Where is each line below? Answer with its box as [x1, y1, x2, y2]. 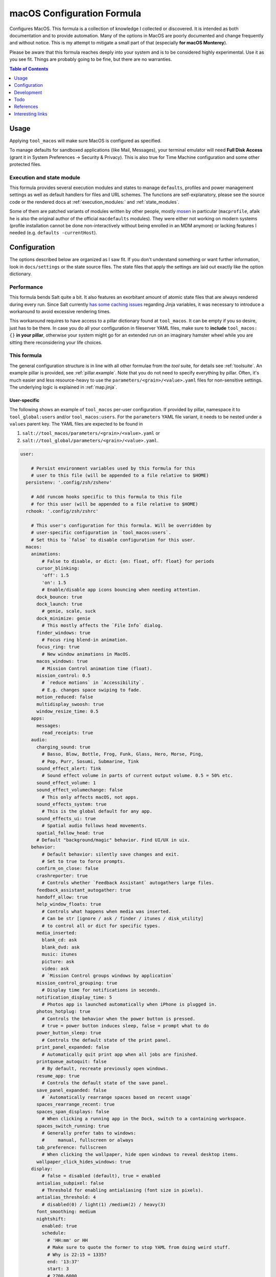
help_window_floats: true [36, 902, 102, 907]
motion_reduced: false [36, 694, 94, 700]
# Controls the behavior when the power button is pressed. [41, 1015, 196, 1022]
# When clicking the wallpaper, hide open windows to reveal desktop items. [41, 1152, 239, 1157]
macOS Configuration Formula [9, 8, 142, 19]
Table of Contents [9, 65, 49, 72]
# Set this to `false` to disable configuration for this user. [31, 537, 196, 542]
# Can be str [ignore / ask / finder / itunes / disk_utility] [41, 916, 204, 921]
